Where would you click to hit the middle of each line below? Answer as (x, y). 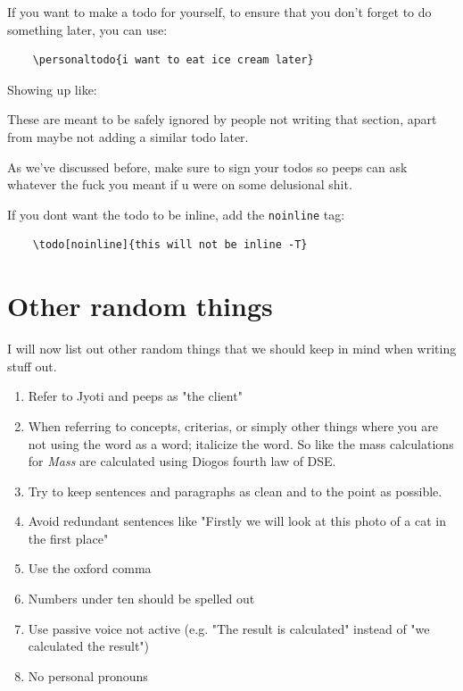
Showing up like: (52, 89)
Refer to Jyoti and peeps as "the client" (135, 396)
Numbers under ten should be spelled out (141, 599)
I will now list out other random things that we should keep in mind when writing (232, 349)
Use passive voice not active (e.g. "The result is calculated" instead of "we (229, 628)
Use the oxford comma (90, 568)
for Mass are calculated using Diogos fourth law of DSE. (182, 461)
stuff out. (32, 366)
